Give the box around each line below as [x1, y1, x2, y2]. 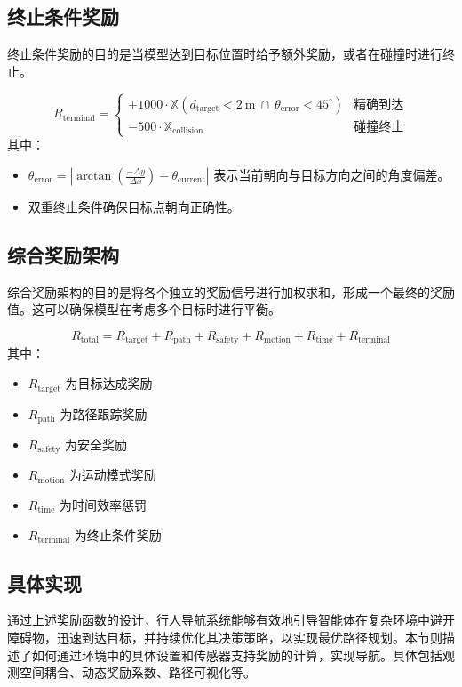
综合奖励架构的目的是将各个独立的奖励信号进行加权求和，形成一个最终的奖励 [7, 282, 455, 301]
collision [172, 126, 203, 136]
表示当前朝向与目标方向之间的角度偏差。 [213, 166, 450, 184]
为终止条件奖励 [74, 525, 162, 544]
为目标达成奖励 [65, 374, 153, 392]
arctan [76, 170, 112, 183]
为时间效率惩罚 [59, 496, 147, 513]
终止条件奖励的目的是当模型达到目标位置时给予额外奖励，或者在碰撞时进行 [7, 44, 442, 63]
